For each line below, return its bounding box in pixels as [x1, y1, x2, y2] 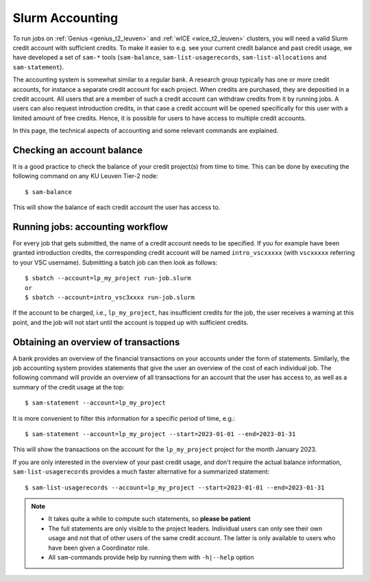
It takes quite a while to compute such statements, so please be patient [48, 515, 251, 523]
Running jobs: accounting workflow [12, 221, 169, 232]
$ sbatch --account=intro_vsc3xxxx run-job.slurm [25, 293, 195, 301]
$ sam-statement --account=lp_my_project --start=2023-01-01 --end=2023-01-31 [25, 431, 296, 438]
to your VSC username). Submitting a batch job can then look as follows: [12, 258, 218, 267]
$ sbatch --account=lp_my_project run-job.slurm [25, 274, 191, 282]
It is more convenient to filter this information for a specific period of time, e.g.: [12, 414, 236, 422]
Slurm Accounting [12, 10, 119, 25]
